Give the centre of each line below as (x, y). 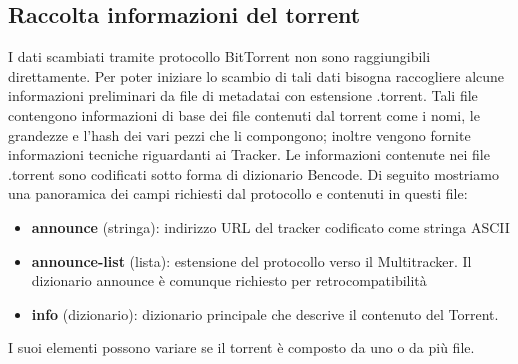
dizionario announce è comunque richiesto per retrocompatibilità (229, 280)
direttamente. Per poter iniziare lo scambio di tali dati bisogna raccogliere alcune (256, 75)
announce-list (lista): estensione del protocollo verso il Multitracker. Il (251, 260)
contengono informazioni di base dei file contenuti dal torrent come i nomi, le (244, 114)
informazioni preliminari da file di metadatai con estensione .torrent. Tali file (243, 95)
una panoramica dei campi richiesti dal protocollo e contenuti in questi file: (238, 193)
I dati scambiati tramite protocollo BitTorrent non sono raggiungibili (219, 56)
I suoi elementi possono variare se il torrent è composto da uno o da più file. (241, 347)
